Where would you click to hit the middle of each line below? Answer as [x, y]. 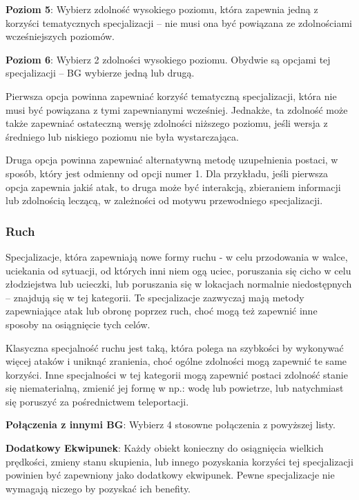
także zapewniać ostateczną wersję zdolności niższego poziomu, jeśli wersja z [167, 123]
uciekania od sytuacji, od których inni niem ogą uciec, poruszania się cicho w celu [178, 270]
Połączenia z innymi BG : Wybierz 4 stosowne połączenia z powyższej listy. [171, 424]
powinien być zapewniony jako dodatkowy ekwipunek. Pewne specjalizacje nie [170, 475]
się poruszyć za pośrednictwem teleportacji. [97, 401]
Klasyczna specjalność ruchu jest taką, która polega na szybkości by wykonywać [175, 347]
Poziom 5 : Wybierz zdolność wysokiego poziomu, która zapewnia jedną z [162, 9]
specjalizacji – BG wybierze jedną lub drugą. [100, 73]
